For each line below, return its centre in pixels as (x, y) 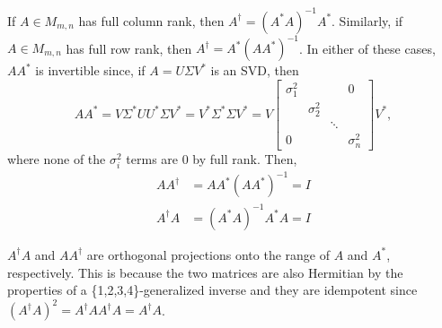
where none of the (57, 158)
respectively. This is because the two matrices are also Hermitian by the (205, 272)
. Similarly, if (367, 20)
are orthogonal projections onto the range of (208, 254)
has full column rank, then (151, 20)
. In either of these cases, (367, 47)
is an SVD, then (255, 70)
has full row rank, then (129, 47)
